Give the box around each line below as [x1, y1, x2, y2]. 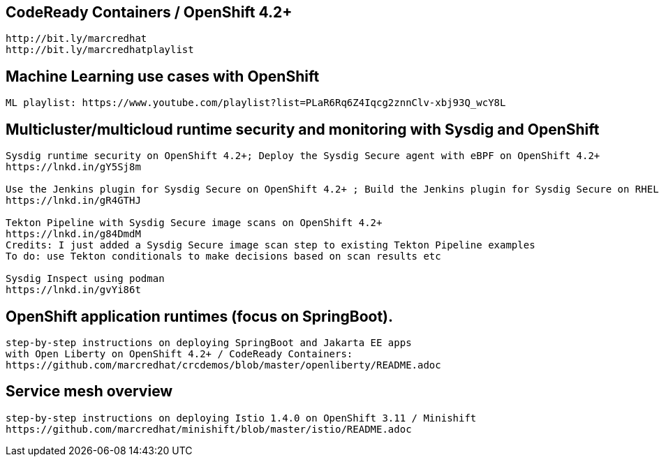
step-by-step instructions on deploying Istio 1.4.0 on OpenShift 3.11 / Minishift [6, 412, 477, 424]
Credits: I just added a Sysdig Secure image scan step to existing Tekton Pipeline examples [6, 239, 535, 251]
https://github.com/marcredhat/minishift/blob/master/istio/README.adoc [6, 423, 412, 435]
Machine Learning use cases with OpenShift [6, 67, 320, 85]
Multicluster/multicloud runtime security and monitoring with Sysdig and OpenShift [6, 120, 600, 138]
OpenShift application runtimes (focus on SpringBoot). [6, 307, 394, 325]
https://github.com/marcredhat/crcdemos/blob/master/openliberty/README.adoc [6, 359, 441, 371]
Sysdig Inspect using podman [6, 273, 165, 285]
